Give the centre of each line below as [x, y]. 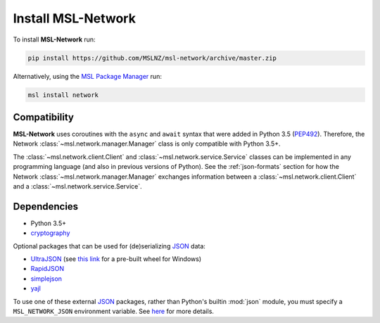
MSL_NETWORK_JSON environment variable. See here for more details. [114, 311]
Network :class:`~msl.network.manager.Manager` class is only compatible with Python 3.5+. [147, 144]
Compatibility [43, 117]
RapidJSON [47, 269]
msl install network [63, 95]
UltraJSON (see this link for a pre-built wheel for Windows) [116, 259]
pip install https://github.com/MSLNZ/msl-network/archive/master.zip [152, 58]
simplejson [46, 279]
